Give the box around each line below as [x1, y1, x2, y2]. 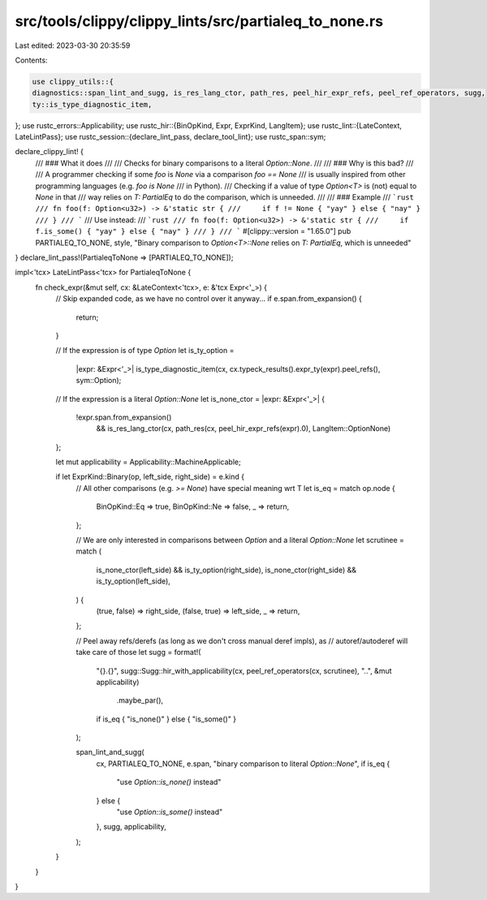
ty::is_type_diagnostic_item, [32, 100, 153, 109]
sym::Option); [75, 376, 122, 385]
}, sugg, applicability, [96, 822, 166, 832]
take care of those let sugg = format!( [75, 648, 201, 657]
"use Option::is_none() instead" [116, 777, 222, 787]
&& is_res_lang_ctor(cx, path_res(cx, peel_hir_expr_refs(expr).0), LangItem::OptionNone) [96, 424, 391, 433]
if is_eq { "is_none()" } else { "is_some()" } [96, 714, 237, 724]
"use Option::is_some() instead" [116, 807, 223, 817]
